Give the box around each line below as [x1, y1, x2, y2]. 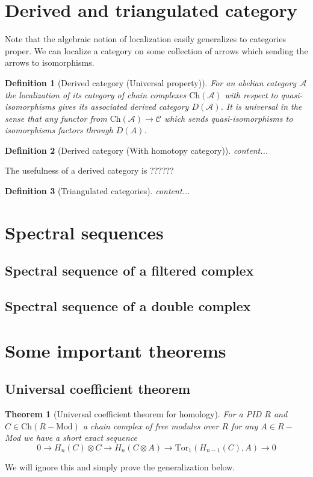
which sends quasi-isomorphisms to [164, 112, 293, 124]
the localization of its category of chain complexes [5, 88, 187, 101]
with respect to [225, 88, 278, 101]
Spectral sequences [5, 220, 164, 244]
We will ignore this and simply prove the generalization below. [5, 460, 235, 473]
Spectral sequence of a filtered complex [5, 261, 254, 280]
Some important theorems [5, 338, 226, 362]
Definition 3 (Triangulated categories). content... [5, 185, 190, 197]
